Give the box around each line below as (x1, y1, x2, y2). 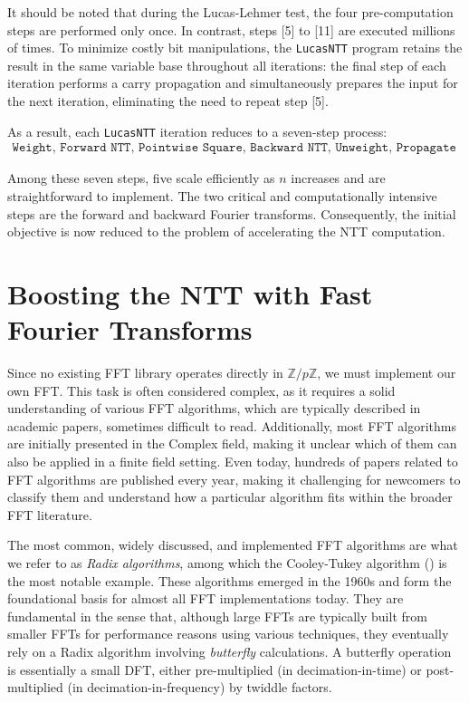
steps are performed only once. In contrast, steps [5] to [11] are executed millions (7, 20, 455, 39)
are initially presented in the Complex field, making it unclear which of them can (7, 434, 457, 453)
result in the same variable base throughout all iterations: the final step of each (7, 55, 446, 74)
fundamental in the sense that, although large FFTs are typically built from (7, 606, 427, 625)
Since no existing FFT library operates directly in (7, 363, 283, 381)
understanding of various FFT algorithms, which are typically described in (7, 399, 421, 418)
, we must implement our (317, 363, 456, 381)
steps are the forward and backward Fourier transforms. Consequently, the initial (7, 204, 456, 223)
